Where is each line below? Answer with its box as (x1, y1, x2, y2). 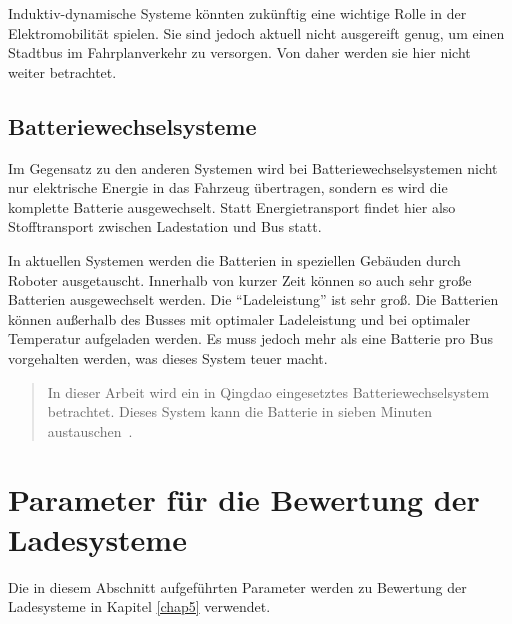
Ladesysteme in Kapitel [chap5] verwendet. (8, 596, 271, 617)
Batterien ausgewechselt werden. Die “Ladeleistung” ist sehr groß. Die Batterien (8, 289, 499, 310)
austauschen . (47, 420, 133, 441)
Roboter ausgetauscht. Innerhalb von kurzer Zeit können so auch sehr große (8, 269, 472, 290)
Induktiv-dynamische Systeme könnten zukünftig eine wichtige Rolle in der (8, 3, 467, 23)
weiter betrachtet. (8, 61, 117, 82)
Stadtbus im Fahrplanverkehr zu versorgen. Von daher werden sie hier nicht (8, 42, 471, 63)
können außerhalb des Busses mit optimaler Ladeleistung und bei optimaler (8, 308, 471, 329)
